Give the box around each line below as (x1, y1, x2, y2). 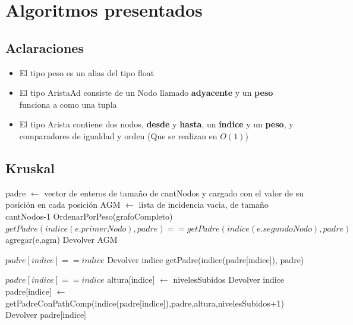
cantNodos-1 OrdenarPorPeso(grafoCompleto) (5, 210, 173, 222)
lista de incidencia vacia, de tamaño (138, 198, 269, 211)
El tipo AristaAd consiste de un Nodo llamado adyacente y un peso (19, 86, 273, 99)
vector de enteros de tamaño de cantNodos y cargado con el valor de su (44, 186, 304, 199)
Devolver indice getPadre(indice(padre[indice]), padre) (107, 253, 304, 265)
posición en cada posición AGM (5, 198, 121, 211)
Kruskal (5, 158, 55, 177)
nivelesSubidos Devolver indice (173, 273, 285, 286)
